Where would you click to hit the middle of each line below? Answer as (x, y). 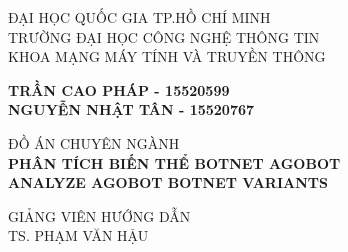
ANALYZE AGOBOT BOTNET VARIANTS (168, 182)
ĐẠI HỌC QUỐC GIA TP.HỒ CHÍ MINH (139, 17)
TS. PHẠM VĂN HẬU (78, 235)
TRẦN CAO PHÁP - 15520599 (119, 89)
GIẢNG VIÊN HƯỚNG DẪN (99, 215)
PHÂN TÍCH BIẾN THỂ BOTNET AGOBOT (174, 162)
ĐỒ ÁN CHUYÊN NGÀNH (94, 142)
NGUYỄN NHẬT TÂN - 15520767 (131, 109)
